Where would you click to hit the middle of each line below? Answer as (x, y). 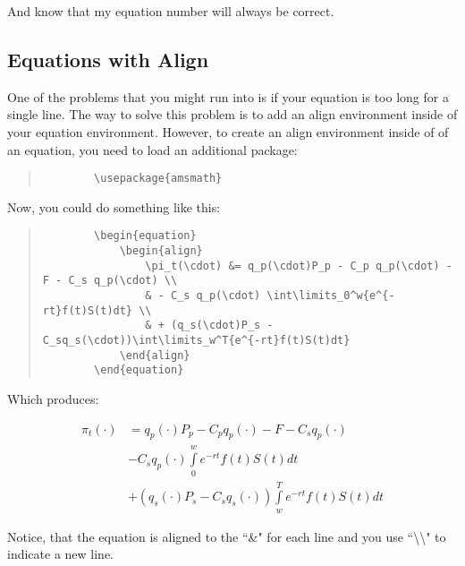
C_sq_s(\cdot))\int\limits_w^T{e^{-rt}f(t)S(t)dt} (196, 341)
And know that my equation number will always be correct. (171, 11)
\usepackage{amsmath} (158, 179)
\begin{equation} (145, 236)
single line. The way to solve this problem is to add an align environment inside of (232, 114)
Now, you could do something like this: (114, 206)
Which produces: (53, 398)
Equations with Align (108, 59)
